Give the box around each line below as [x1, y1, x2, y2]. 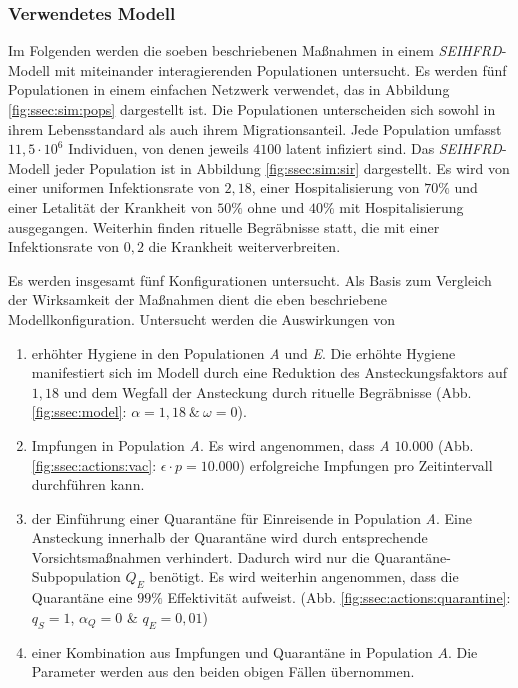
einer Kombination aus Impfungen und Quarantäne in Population [31, 641, 433, 662]
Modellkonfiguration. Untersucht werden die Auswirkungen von [8, 308, 395, 329]
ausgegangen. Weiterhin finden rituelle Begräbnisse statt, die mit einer [8, 216, 440, 237]
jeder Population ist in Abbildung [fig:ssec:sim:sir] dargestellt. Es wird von [54, 157, 510, 178]
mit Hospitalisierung [339, 196, 464, 217]
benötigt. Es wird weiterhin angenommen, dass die [149, 566, 459, 587]
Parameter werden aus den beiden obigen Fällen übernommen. [31, 661, 415, 682]
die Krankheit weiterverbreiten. [148, 236, 341, 257]
